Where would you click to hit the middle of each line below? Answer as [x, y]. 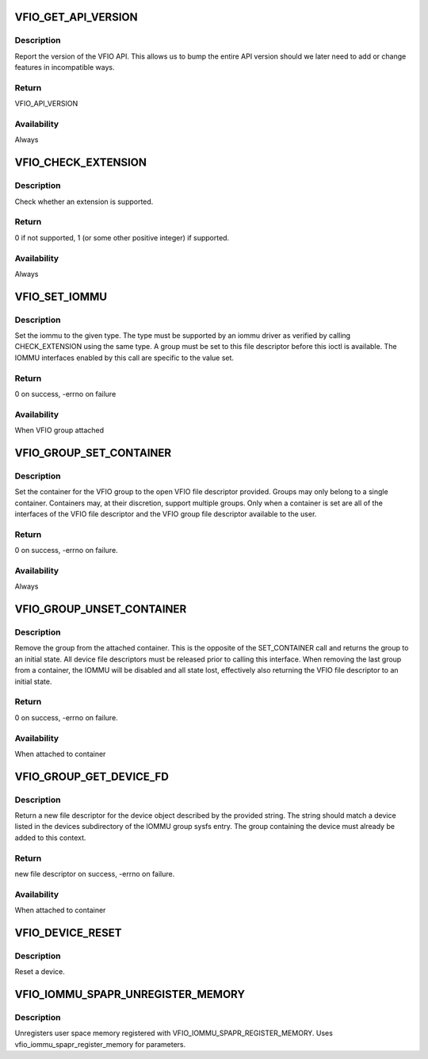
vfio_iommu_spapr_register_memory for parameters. [100, 1044]
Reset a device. [40, 972]
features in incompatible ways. [65, 67]
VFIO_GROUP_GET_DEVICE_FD [92, 776]
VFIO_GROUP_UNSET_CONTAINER [101, 610]
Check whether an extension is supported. [84, 201]
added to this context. [50, 838]
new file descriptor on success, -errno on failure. [95, 874]
